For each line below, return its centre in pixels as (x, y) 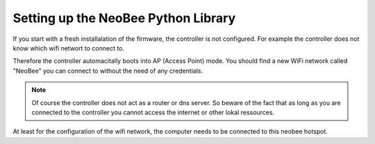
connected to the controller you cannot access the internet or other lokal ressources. (153, 112)
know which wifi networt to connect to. (69, 48)
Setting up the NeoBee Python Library (124, 18)
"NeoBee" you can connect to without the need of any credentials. (108, 71)
